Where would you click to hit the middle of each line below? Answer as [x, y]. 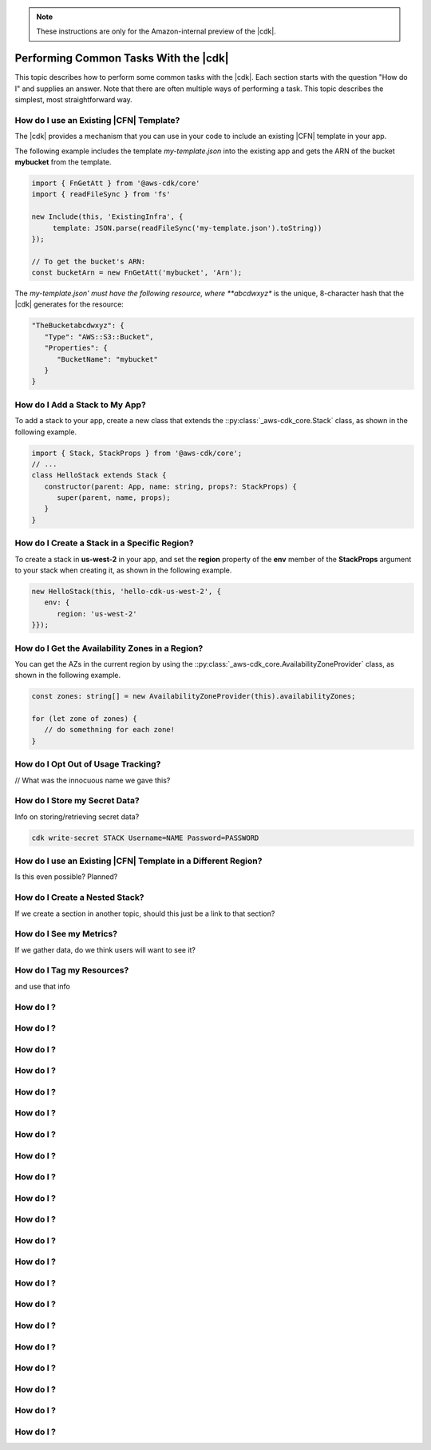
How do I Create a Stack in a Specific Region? [105, 543]
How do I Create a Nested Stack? [79, 897]
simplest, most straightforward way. [74, 100]
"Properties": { [76, 348]
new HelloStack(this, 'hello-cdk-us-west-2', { [126, 591]
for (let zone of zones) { [84, 719]
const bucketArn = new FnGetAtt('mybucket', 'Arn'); [137, 273]
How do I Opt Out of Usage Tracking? [88, 764]
